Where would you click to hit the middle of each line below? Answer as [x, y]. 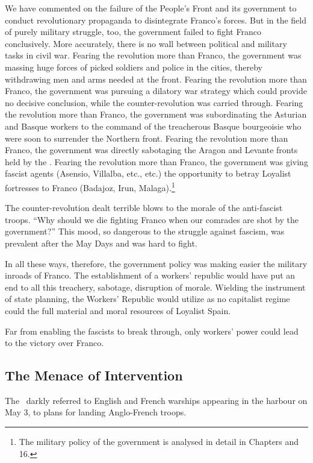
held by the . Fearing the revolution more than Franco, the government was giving [156, 161]
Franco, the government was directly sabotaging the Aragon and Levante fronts [151, 150]
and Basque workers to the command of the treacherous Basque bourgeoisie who [153, 126]
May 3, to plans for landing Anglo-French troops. [96, 412]
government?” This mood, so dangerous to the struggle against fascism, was [145, 231]
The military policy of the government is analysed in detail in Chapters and [159, 442]
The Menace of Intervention [94, 375]
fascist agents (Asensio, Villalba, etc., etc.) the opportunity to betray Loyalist [148, 173]
